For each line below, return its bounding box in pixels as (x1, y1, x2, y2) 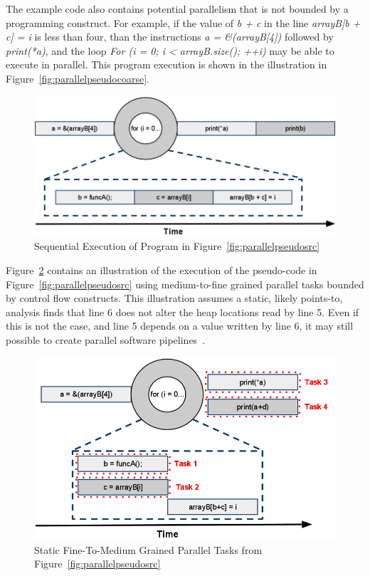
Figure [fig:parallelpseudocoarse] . (6, 70, 149, 85)
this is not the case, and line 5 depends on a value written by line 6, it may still (6, 318, 354, 333)
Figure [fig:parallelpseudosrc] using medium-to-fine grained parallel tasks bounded (6, 276, 364, 291)
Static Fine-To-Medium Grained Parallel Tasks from (34, 542, 263, 557)
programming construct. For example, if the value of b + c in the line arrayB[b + (6, 15, 361, 30)
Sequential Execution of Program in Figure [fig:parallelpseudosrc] (34, 239, 320, 253)
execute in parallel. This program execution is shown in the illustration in (6, 57, 327, 72)
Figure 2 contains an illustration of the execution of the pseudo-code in (6, 263, 317, 278)
